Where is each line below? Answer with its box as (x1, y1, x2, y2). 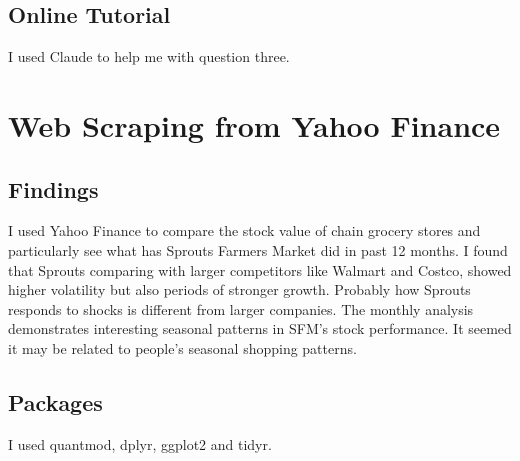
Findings (8, 173, 99, 204)
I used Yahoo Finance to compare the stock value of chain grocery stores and (8, 220, 481, 241)
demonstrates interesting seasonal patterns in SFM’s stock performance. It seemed (8, 318, 512, 339)
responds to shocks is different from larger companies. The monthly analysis (8, 298, 474, 319)
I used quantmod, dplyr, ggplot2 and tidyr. (8, 433, 272, 454)
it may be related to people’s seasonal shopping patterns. (8, 337, 357, 358)
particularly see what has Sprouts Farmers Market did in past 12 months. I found (8, 239, 508, 260)
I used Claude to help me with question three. (8, 46, 290, 67)
